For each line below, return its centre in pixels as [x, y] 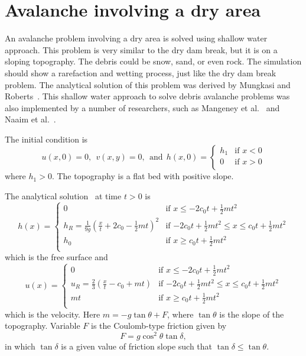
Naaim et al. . [30, 119]
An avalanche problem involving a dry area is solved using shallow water [136, 38]
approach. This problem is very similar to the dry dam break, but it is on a [141, 49]
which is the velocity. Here [53, 314]
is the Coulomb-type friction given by [159, 326]
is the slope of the [252, 314]
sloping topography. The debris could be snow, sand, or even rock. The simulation [153, 61]
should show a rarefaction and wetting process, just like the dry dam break [141, 72]
